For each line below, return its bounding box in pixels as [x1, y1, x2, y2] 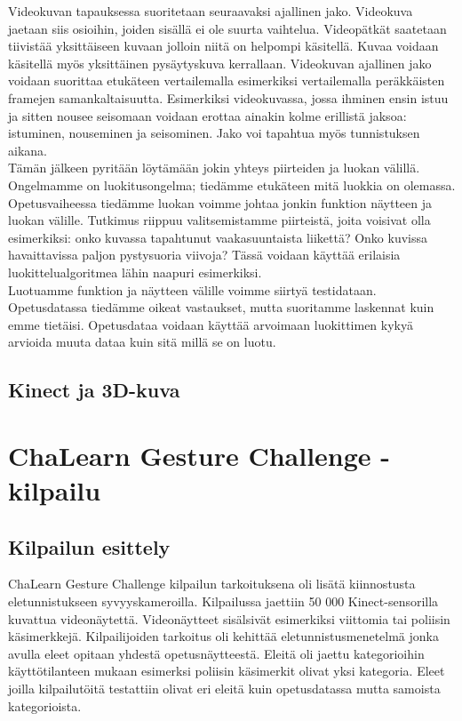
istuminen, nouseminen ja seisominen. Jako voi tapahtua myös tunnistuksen [8, 124, 420, 142]
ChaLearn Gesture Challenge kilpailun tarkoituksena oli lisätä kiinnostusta [8, 574, 416, 593]
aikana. [8, 140, 47, 159]
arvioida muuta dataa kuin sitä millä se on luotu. [8, 332, 276, 351]
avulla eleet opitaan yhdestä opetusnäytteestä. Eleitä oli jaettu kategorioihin [8, 644, 425, 662]
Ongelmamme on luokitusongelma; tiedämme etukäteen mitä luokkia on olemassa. [8, 175, 456, 194]
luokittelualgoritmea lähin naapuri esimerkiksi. [8, 262, 262, 281]
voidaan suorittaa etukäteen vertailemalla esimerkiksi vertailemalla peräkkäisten [8, 71, 445, 90]
